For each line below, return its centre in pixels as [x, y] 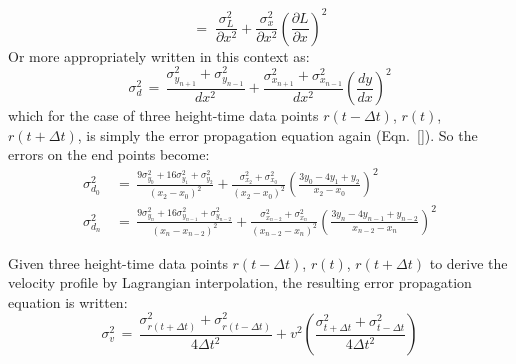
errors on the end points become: [109, 154]
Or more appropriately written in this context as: [159, 55]
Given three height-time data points [118, 262]
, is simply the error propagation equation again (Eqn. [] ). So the [277, 134]
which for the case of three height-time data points [163, 115]
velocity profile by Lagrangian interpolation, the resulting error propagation [240, 282]
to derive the [468, 262]
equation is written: [68, 301]
